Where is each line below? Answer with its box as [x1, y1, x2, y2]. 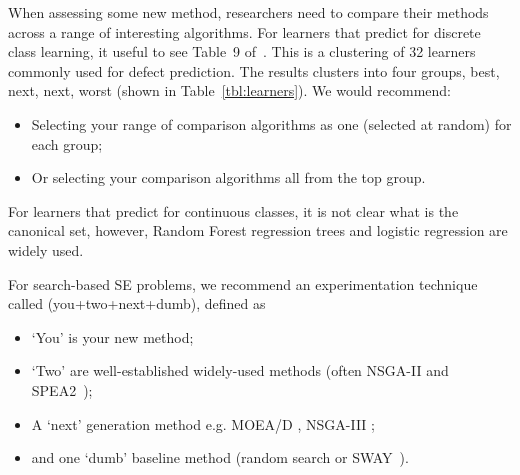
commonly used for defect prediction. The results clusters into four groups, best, [8, 60, 500, 81]
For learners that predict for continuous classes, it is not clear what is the [8, 200, 459, 221]
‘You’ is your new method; [31, 326, 194, 347]
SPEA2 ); [31, 379, 93, 400]
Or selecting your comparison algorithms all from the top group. [31, 167, 426, 188]
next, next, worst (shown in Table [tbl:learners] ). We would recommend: [8, 80, 451, 101]
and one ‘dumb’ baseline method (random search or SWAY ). [31, 447, 409, 468]
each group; [31, 133, 103, 154]
